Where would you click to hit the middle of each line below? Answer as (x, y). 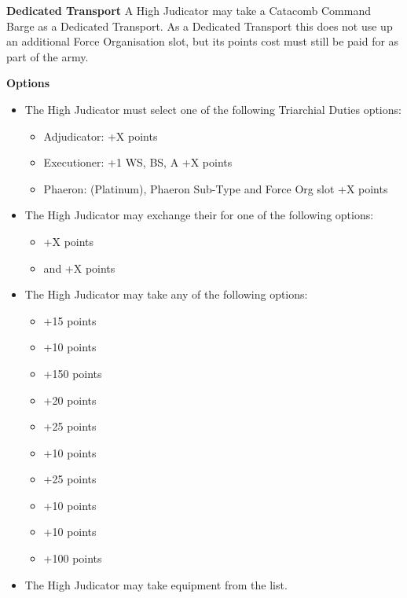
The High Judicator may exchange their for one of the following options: (199, 215)
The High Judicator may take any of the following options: (166, 294)
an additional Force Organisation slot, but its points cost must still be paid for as (203, 41)
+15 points (70, 320)
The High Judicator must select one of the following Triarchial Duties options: (213, 109)
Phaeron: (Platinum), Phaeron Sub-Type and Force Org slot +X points (216, 188)
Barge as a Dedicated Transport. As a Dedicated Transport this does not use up (200, 26)
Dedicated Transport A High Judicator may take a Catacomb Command (189, 10)
